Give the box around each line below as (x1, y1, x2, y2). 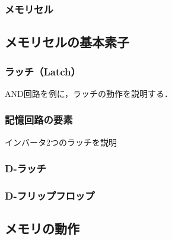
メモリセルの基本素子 (5, 33, 129, 51)
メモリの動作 (5, 219, 79, 238)
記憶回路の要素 (5, 112, 73, 127)
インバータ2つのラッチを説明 (5, 135, 117, 148)
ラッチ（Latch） (5, 64, 81, 78)
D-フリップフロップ (5, 188, 95, 203)
